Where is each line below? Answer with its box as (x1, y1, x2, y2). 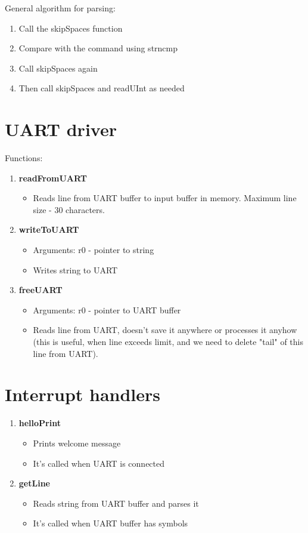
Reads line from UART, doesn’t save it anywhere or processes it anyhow (33, 324, 297, 336)
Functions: (5, 152, 43, 164)
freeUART (18, 284, 63, 296)
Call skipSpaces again (18, 61, 98, 74)
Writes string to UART (33, 263, 118, 276)
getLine (18, 477, 50, 489)
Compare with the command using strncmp (18, 42, 178, 54)
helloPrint (18, 417, 61, 429)
